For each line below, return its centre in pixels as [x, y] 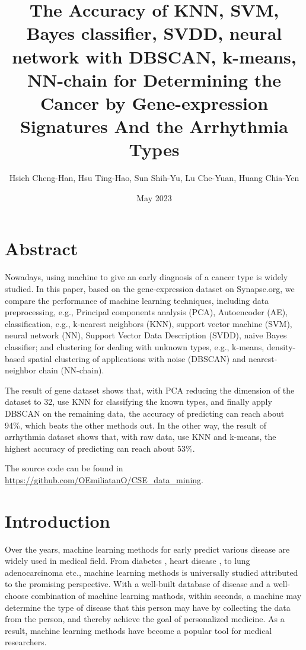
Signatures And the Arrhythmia [154, 126]
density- [281, 346]
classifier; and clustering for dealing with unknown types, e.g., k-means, [135, 346]
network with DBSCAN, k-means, [154, 56]
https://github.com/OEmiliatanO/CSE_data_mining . [104, 479]
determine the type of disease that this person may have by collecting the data [148, 607]
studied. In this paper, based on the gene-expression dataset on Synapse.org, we [150, 288]
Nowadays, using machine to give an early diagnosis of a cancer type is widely [146, 277]
